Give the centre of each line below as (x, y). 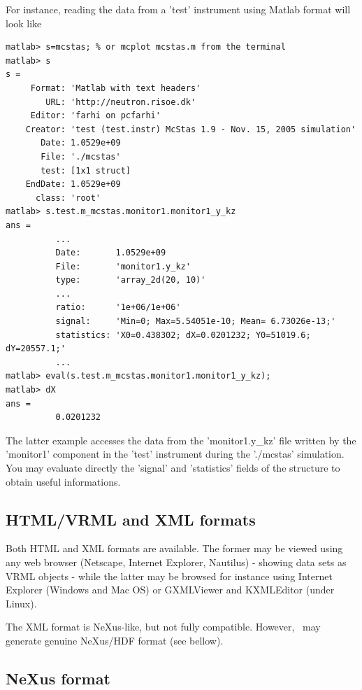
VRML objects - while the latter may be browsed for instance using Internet (169, 576)
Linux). (21, 603)
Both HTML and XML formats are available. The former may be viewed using (174, 548)
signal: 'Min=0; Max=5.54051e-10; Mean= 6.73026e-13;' (196, 322)
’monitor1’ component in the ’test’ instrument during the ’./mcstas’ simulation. (175, 454)
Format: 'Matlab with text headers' (116, 88)
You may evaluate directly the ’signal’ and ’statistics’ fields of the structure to (173, 467)
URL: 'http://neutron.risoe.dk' (121, 102)
